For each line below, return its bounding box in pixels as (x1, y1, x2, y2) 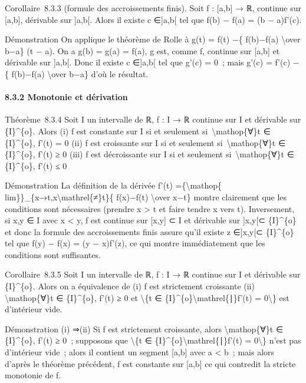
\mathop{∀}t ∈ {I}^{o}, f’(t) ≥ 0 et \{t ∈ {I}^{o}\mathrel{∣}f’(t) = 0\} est (5, 291, 289, 303)
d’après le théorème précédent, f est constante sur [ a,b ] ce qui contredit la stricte (5, 357, 296, 369)
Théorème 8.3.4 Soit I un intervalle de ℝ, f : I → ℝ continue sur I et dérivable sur (5, 113, 301, 126)
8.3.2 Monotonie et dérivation (5, 91, 128, 103)
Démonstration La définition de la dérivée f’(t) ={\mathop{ (5, 179, 222, 191)
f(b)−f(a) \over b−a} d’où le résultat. (11, 67, 149, 80)
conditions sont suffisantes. (5, 248, 101, 260)
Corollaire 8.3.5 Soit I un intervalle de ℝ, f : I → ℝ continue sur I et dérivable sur (5, 268, 301, 280)
